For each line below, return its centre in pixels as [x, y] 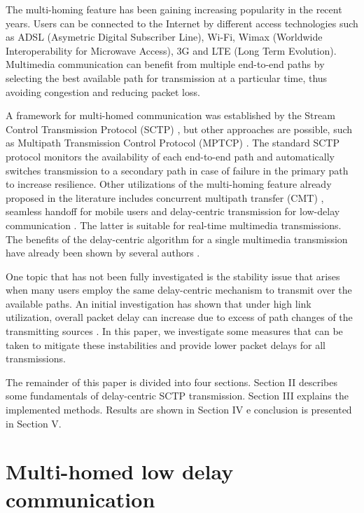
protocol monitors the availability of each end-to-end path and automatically [170, 156]
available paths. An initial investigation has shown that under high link [159, 303]
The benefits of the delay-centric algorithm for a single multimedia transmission [177, 239]
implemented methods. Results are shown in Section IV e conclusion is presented [179, 410]
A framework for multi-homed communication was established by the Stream [170, 115]
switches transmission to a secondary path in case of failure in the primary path [177, 170]
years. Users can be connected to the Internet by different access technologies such [182, 23]
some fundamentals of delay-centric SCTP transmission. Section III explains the [177, 396]
